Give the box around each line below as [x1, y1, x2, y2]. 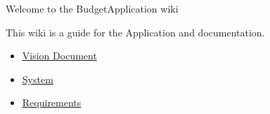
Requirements [22, 95, 82, 110]
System [22, 71, 53, 86]
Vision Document [22, 48, 97, 63]
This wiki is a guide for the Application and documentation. [6, 24, 265, 39]
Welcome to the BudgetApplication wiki [6, 1, 179, 15]
